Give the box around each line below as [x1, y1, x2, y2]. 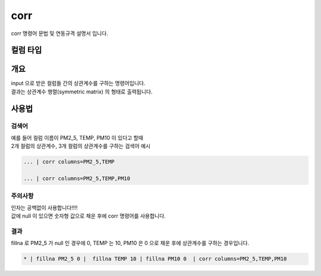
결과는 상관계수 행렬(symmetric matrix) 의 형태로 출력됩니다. [11, 88, 153, 95]
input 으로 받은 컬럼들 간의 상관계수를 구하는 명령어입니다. [11, 80, 146, 87]
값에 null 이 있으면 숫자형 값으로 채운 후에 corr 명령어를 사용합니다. [11, 212, 166, 219]
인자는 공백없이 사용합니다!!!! [11, 204, 78, 211]
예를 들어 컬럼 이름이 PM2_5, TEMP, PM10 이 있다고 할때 [11, 134, 144, 142]
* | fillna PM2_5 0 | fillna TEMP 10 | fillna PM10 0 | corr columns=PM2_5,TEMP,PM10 [23, 256, 287, 262]
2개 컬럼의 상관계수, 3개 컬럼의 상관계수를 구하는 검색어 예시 [11, 143, 151, 150]
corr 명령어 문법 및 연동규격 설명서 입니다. [11, 30, 108, 37]
